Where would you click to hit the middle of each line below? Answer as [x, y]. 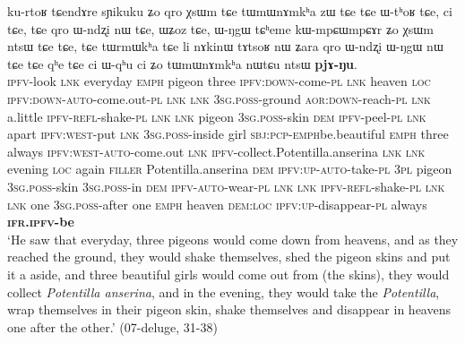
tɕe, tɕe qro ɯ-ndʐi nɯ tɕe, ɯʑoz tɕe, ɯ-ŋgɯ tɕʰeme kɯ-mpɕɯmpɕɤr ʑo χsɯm [220, 28]
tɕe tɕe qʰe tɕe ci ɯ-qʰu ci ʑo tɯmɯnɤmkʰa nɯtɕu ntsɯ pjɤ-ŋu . [182, 63]
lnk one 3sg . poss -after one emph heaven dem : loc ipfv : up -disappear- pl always [217, 204]
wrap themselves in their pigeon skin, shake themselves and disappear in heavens [229, 309]
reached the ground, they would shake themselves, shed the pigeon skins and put [229, 257]
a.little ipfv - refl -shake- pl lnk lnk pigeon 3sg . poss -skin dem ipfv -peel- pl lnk [217, 116]
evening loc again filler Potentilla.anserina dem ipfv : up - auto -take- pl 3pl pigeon [230, 169]
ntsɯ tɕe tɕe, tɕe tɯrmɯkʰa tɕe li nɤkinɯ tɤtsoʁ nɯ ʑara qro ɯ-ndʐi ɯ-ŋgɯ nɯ [225, 46]
